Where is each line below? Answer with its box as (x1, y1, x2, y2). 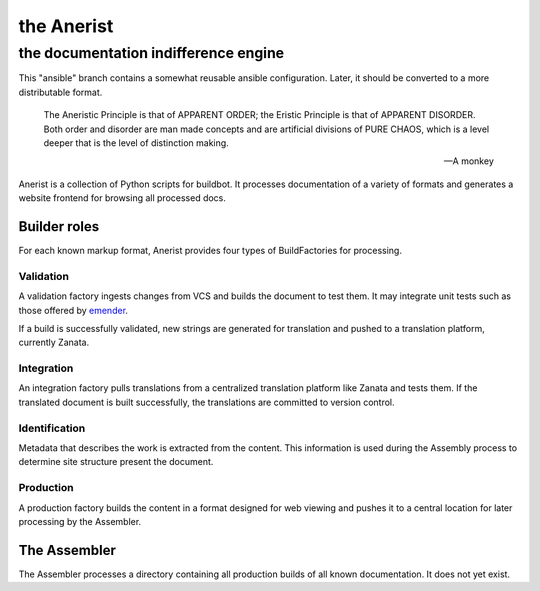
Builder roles (18, 218, 100, 235)
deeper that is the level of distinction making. (43, 136, 229, 149)
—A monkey (443, 155, 494, 167)
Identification (18, 421, 86, 435)
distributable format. (18, 86, 103, 98)
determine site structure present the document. (18, 456, 214, 468)
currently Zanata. (18, 336, 90, 349)
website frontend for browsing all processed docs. (18, 192, 227, 204)
